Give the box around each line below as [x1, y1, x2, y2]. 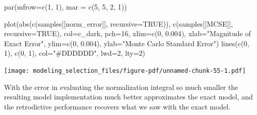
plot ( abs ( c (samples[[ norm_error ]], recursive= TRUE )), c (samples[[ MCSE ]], [4, 18, 233, 29]
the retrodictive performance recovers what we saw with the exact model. [4, 101, 231, 111]
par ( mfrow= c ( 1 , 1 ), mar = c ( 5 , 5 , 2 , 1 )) [4, 2, 127, 12]
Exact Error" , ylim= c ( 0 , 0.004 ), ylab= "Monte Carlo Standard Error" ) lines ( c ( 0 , [4, 38, 249, 48]
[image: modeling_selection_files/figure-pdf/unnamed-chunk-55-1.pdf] [4, 67, 246, 74]
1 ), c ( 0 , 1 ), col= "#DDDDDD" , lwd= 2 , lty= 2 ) [4, 48, 146, 58]
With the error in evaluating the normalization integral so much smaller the [4, 81, 238, 92]
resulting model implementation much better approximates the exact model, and [4, 91, 253, 102]
